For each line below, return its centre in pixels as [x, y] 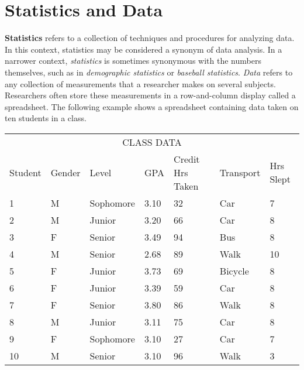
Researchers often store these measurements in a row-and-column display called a [150, 95]
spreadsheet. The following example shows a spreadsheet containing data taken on [152, 106]
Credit [187, 159]
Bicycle [234, 270]
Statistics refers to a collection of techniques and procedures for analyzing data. [150, 38]
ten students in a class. [46, 118]
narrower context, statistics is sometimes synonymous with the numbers [133, 61]
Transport [240, 172]
